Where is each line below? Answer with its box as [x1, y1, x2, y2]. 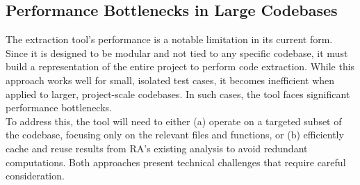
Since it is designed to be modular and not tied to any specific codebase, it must [6, 45, 348, 60]
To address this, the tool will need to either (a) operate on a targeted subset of [6, 113, 342, 128]
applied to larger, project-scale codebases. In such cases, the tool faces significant [6, 86, 350, 101]
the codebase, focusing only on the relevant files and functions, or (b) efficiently [6, 127, 344, 142]
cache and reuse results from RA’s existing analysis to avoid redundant [6, 140, 308, 155]
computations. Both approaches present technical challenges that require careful [6, 154, 346, 169]
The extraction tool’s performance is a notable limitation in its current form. [6, 32, 333, 47]
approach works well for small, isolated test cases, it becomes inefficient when [6, 72, 335, 87]
